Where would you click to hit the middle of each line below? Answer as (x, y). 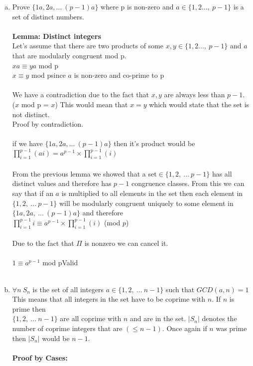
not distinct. (31, 114)
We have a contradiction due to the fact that (80, 94)
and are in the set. (158, 318)
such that (180, 289)
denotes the (219, 318)
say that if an (33, 193)
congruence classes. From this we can (188, 183)
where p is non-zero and (137, 6)
